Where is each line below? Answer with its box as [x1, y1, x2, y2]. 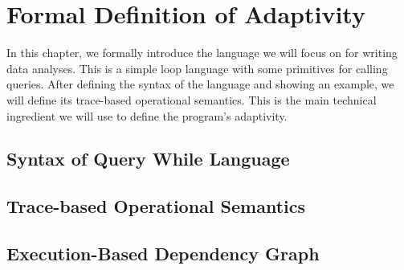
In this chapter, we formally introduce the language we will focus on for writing [6, 44, 398, 61]
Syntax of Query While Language [6, 146, 290, 171]
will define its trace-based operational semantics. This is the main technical [6, 91, 377, 108]
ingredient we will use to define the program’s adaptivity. [6, 107, 288, 124]
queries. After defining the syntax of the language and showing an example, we [6, 76, 394, 92]
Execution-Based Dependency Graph [6, 241, 320, 266]
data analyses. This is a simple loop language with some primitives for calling [6, 59, 388, 76]
